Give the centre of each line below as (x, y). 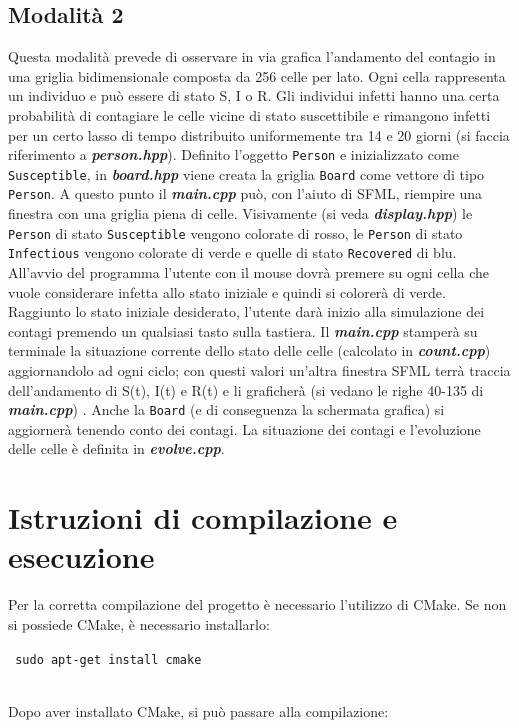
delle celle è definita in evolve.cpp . (116, 448)
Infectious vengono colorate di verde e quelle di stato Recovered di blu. (232, 252)
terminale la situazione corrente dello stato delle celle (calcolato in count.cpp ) (249, 350)
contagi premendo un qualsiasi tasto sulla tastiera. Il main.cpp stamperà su (243, 330)
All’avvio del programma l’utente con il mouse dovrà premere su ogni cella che (248, 272)
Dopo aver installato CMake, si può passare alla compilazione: (198, 710)
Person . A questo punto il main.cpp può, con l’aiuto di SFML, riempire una (245, 193)
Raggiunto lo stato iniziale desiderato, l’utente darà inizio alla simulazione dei (246, 311)
